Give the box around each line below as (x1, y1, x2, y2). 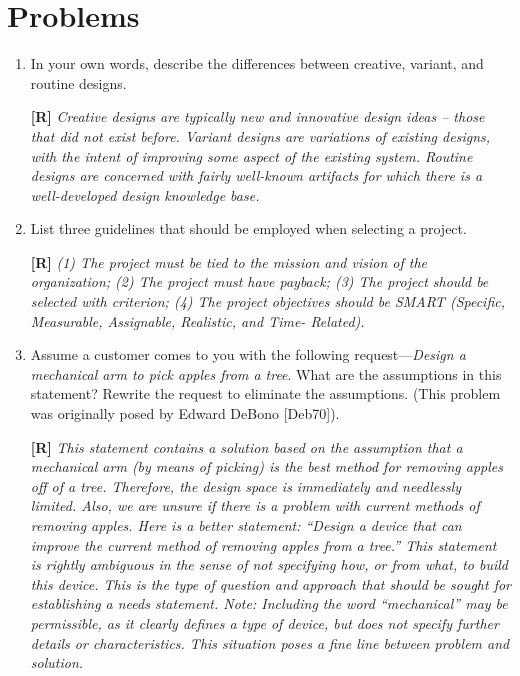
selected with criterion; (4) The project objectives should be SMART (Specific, (30, 291, 506, 312)
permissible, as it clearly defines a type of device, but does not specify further (30, 612, 499, 633)
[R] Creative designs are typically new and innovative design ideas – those (30, 106, 485, 127)
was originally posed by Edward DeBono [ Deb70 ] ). (30, 403, 340, 424)
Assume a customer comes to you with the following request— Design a (30, 344, 466, 365)
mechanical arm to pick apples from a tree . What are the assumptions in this (30, 363, 502, 384)
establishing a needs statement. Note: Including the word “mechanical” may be (30, 593, 508, 614)
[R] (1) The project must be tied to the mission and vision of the (30, 251, 428, 272)
